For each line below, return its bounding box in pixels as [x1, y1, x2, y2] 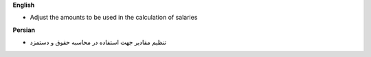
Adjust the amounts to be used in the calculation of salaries [30, 14, 198, 22]
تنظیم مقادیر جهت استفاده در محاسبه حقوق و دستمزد [30, 38, 167, 47]
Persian [12, 26, 36, 34]
